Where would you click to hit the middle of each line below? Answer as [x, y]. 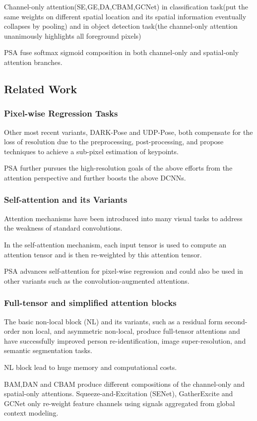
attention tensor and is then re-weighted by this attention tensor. [103, 254]
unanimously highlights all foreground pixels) [73, 35]
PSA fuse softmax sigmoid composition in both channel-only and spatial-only [122, 52]
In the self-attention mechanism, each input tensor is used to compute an [115, 244]
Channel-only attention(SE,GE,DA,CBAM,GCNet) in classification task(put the [126, 6]
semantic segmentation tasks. [48, 350]
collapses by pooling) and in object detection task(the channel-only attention [121, 26]
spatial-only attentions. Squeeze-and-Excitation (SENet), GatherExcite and [119, 393]
